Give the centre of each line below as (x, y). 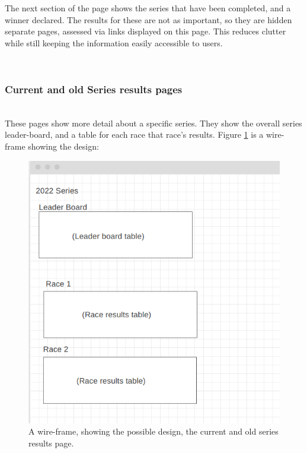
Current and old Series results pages (94, 89)
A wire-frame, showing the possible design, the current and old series (153, 431)
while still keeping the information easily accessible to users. (114, 42)
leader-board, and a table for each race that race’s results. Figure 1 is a (134, 134)
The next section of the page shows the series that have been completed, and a (148, 8)
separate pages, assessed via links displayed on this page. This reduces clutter (145, 31)
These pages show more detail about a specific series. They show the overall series (153, 123)
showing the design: (63, 146)
